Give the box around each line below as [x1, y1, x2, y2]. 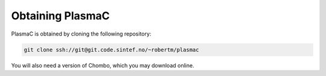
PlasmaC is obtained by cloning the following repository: [11, 30, 152, 37]
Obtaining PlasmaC [11, 9, 110, 22]
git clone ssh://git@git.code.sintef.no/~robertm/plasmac [24, 46, 199, 53]
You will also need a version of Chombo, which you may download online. [11, 62, 194, 69]
